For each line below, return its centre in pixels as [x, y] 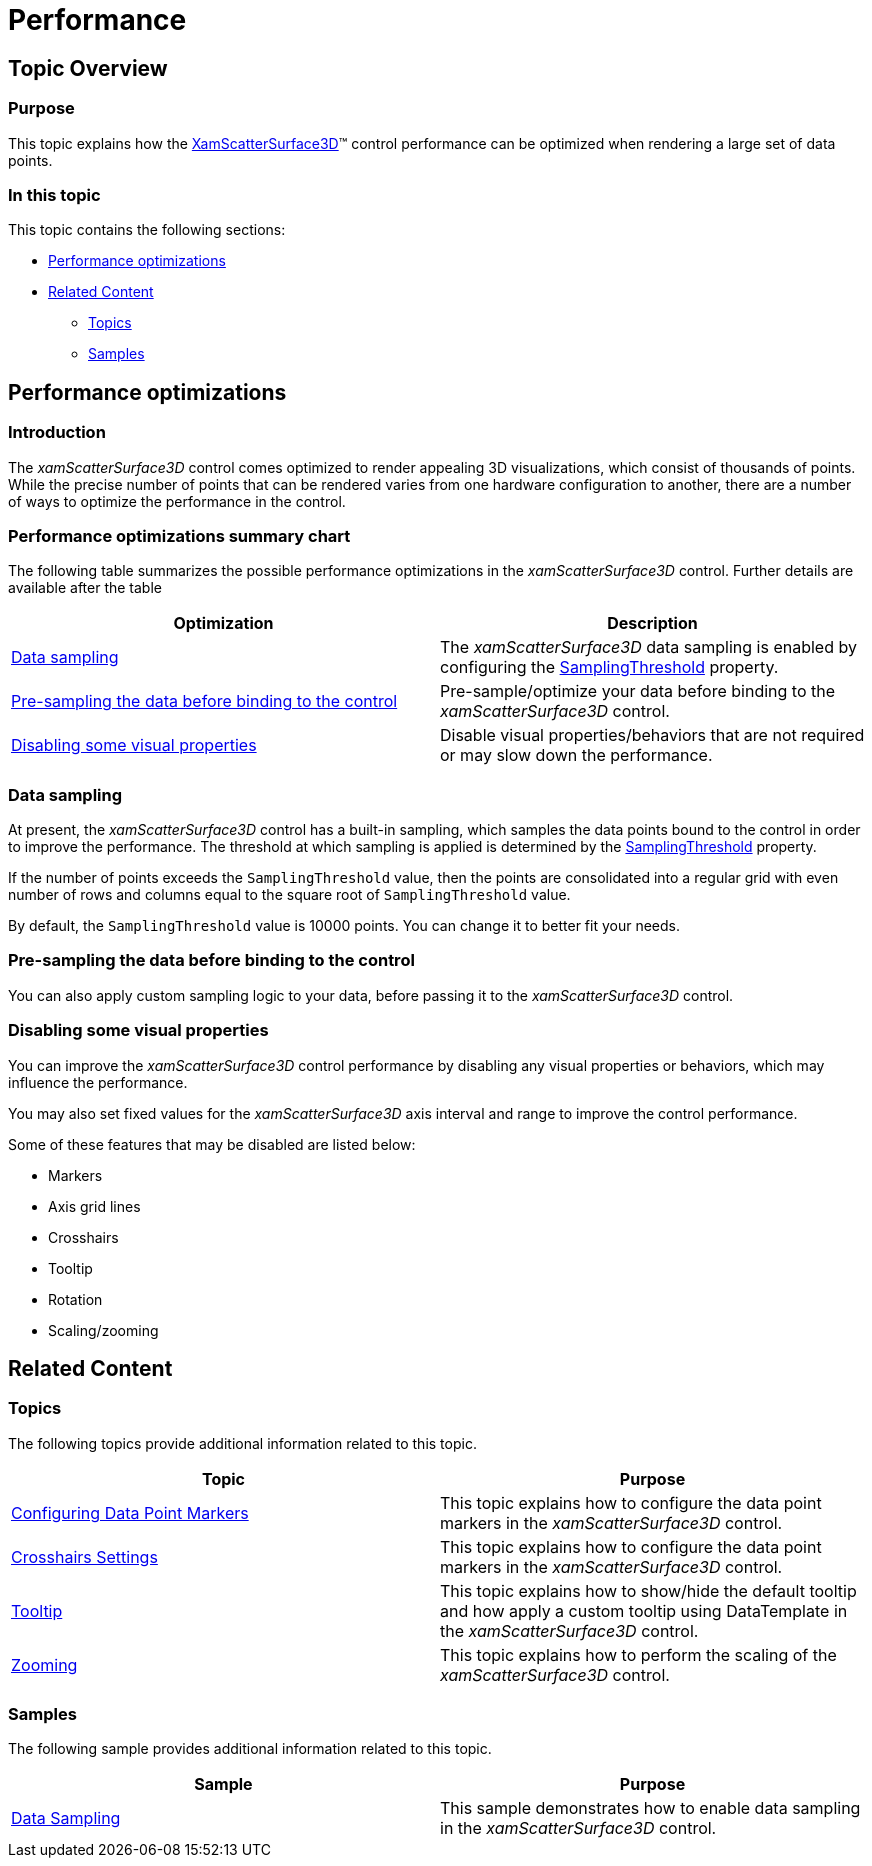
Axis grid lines [94, 1206]
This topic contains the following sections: [147, 230]
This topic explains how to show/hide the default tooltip [648, 1590]
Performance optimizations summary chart [179, 535]
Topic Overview [88, 68]
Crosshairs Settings [84, 1556]
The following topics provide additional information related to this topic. [242, 1443]
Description [652, 623]
